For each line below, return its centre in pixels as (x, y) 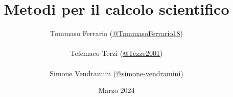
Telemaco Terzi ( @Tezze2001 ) (116, 53)
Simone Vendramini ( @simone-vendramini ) (116, 73)
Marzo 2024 (116, 90)
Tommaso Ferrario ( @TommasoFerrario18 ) (116, 33)
